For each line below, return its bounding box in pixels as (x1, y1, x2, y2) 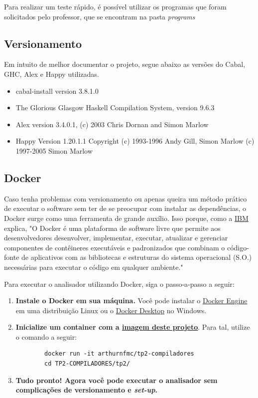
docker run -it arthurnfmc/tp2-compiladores (44, 350, 194, 358)
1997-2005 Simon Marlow (15, 145, 93, 156)
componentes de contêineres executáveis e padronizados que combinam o (4, 242, 225, 252)
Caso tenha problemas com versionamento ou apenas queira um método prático (4, 193, 247, 203)
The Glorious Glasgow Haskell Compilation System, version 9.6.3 (15, 102, 215, 113)
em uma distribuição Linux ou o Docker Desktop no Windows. (15, 305, 207, 315)
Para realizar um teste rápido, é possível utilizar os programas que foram (4, 1, 227, 11)
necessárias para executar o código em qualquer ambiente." (4, 261, 183, 272)
